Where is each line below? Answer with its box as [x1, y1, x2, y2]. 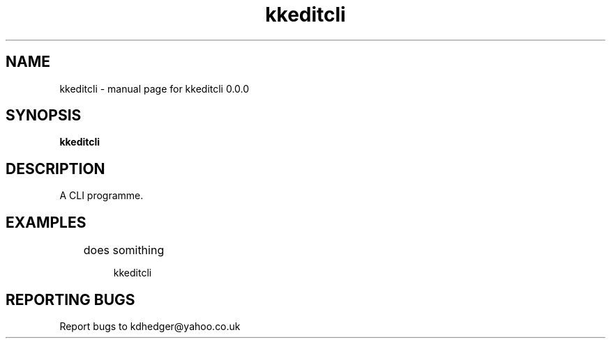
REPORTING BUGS [6, 290, 135, 308]
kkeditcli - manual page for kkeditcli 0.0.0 [59, 82, 250, 95]
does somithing [83, 243, 165, 258]
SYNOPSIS [6, 107, 82, 125]
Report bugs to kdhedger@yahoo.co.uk [59, 320, 241, 332]
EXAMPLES [6, 213, 86, 231]
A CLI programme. [59, 189, 144, 202]
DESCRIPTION [6, 159, 105, 178]
